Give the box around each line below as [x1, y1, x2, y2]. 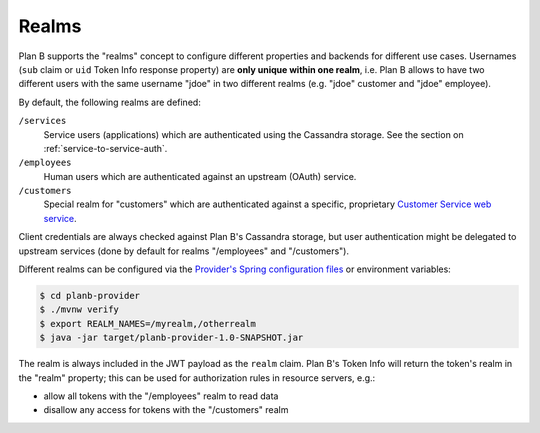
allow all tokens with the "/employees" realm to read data [43, 390, 279, 402]
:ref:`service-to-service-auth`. [43, 142, 168, 154]
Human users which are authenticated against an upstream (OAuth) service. [43, 170, 357, 182]
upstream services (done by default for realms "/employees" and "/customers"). [18, 245, 350, 257]
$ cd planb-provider [39, 290, 140, 301]
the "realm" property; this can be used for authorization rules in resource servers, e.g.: [18, 371, 376, 384]
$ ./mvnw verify [39, 304, 120, 315]
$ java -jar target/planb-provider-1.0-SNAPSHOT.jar [39, 332, 304, 344]
